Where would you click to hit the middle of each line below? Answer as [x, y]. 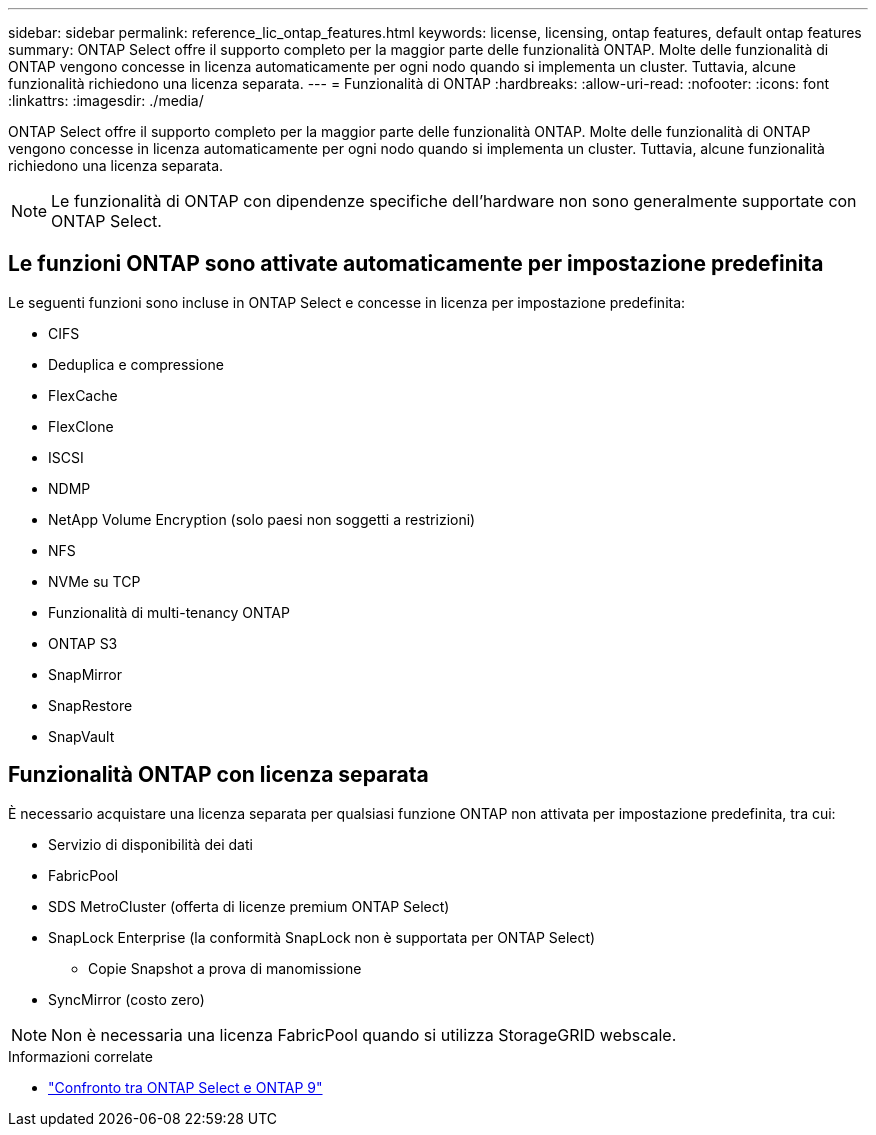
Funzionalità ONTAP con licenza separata [218, 775]
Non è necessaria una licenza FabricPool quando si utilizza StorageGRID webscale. [364, 1034]
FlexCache [83, 395]
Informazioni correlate [80, 1056]
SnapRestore [90, 705]
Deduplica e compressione [136, 364]
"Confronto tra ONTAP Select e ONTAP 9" [185, 1087]
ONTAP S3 [83, 643]
